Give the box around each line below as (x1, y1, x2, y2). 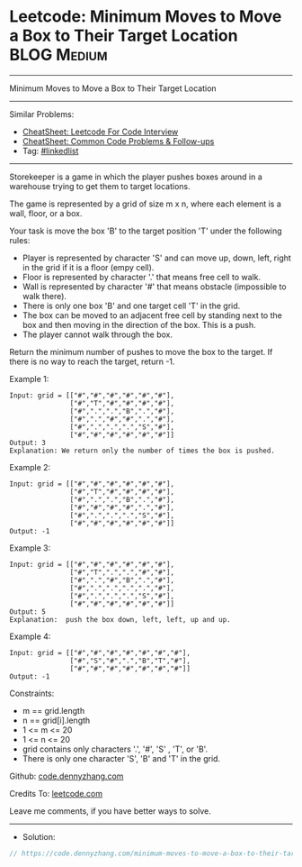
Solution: (22, 831, 56, 842)
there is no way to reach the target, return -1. (9, 356, 175, 367)
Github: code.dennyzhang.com (9, 771, 124, 781)
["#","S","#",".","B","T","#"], (69, 656, 191, 665)
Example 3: (9, 543, 51, 553)
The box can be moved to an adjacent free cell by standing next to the (22, 309, 283, 321)
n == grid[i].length (22, 715, 91, 726)
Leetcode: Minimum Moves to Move (9, 6, 282, 27)
